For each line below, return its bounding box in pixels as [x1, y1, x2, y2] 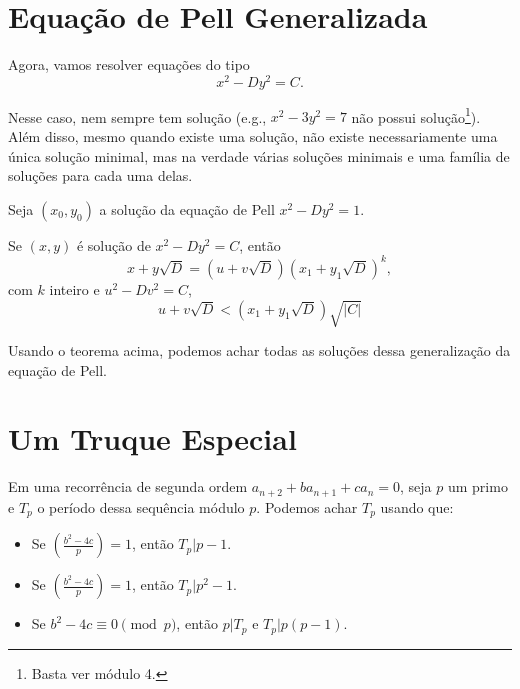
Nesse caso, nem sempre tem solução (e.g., [8, 106, 267, 127]
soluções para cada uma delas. [8, 165, 193, 186]
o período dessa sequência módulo [37, 496, 245, 517]
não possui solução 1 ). [351, 103, 481, 127]
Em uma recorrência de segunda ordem [8, 476, 248, 497]
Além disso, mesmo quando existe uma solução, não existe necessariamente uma [8, 126, 498, 147]
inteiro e [49, 278, 100, 299]
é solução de [76, 234, 151, 255]
